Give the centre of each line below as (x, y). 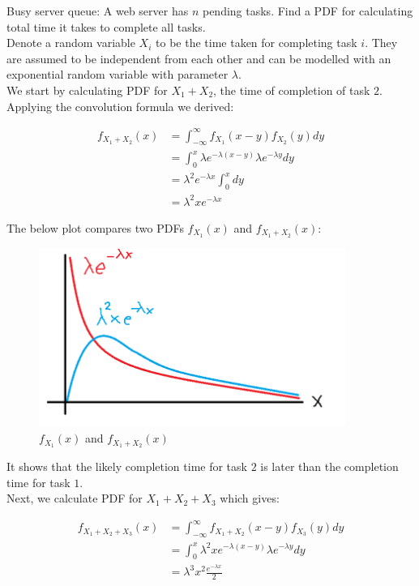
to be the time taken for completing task (257, 43)
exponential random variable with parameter (118, 74)
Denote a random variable (71, 43)
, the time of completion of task (292, 90)
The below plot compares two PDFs (95, 227)
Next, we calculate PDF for (75, 498)
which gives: (250, 498)
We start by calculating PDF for (87, 90)
